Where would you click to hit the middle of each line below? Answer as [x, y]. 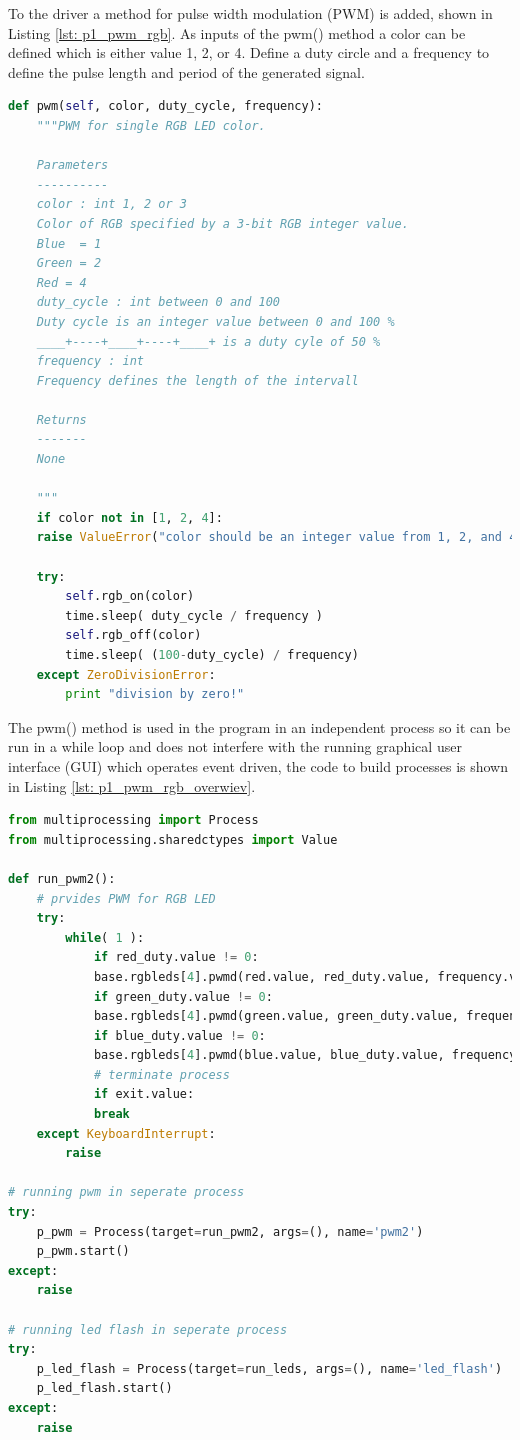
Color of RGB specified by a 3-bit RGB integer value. [222, 223]
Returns [61, 419]
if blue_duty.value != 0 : [179, 1035]
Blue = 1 [69, 243]
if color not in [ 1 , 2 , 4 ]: [129, 517]
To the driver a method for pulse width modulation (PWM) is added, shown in [250, 13]
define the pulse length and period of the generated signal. [186, 71]
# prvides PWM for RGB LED [126, 898]
